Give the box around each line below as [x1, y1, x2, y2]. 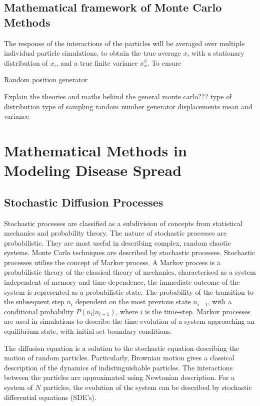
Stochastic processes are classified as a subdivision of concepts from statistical [4, 218, 242, 228]
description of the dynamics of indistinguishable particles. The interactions [4, 362, 233, 372]
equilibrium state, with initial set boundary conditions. [4, 326, 172, 336]
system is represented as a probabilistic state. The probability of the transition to [4, 286, 253, 297]
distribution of [4, 57, 48, 68]
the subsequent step [4, 296, 64, 307]
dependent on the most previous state [75, 296, 191, 307]
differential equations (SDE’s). [4, 391, 96, 402]
